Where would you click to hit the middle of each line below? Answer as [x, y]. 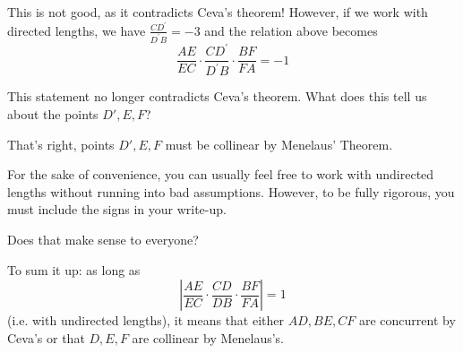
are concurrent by [407, 320]
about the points [53, 114]
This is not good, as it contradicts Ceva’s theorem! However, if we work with [218, 12]
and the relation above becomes [291, 30]
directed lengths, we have [77, 30]
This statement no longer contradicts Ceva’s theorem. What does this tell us [217, 96]
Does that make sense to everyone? [103, 240]
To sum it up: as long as [74, 269]
